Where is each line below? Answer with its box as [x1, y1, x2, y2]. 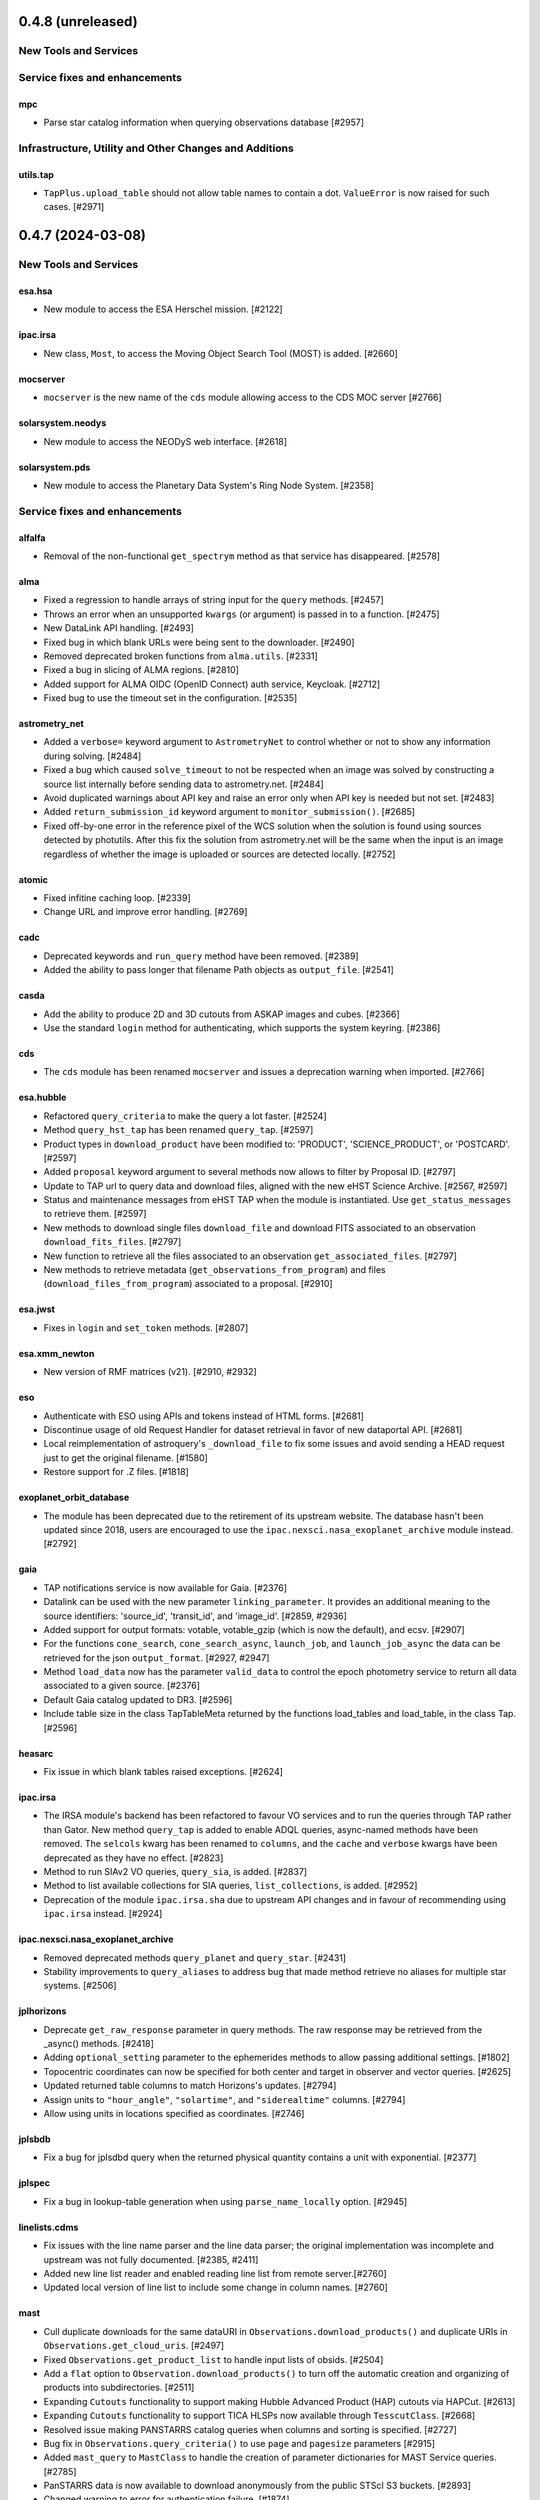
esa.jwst [18, 1303, 55, 1315]
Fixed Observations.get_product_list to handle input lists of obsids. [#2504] [43, 2353, 384, 2365]
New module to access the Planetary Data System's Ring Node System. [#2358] [43, 480, 374, 492]
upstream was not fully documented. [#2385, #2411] [43, 2253, 259, 2265]
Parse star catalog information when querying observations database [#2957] [43, 116, 365, 129]
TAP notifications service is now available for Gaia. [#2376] [43, 1581, 288, 1594]
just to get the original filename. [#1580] [43, 1451, 209, 1464]
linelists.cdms [18, 2221, 79, 2233]
